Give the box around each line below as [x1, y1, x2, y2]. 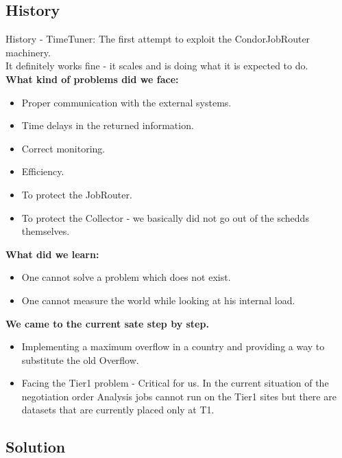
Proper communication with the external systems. [21, 95, 232, 109]
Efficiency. [21, 164, 64, 179]
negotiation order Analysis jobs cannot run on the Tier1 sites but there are [21, 389, 337, 403]
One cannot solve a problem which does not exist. [21, 270, 231, 284]
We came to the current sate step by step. [5, 316, 209, 330]
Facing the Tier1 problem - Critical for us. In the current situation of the [21, 376, 329, 390]
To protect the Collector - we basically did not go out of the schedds [21, 210, 309, 225]
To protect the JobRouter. [21, 187, 132, 201]
